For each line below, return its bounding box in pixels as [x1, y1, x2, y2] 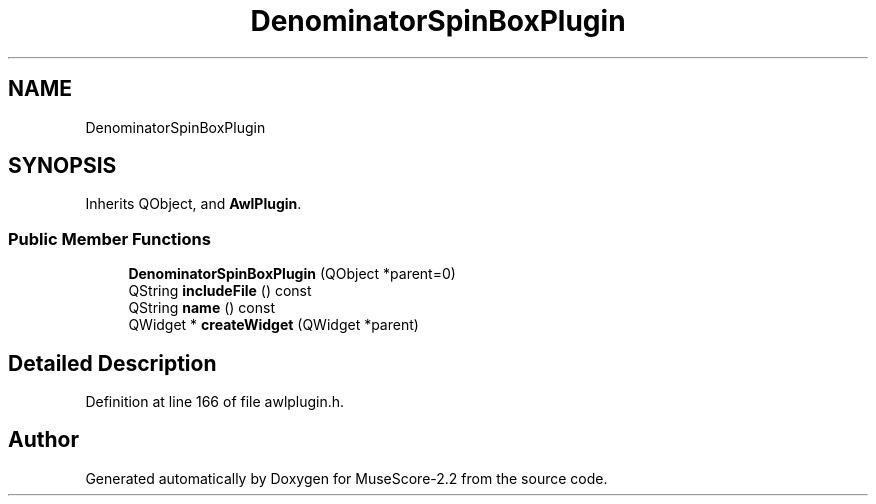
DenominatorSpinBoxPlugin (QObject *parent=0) [128, 265, 456, 283]
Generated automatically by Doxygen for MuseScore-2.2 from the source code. [85, 469, 608, 487]
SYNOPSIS [8, 153, 117, 179]
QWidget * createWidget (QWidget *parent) [128, 316, 419, 334]
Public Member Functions [8, 228, 211, 249]
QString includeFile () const [128, 282, 312, 300]
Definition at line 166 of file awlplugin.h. [85, 393, 345, 411]
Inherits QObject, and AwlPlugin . [85, 195, 302, 213]
